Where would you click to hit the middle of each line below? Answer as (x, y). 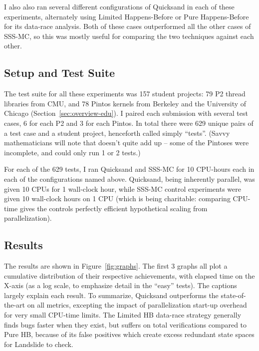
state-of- (233, 295)
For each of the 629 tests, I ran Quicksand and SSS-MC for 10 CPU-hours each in (129, 169)
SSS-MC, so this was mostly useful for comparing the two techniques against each (129, 36)
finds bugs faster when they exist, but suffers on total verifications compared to (126, 324)
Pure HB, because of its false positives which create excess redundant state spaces (129, 334)
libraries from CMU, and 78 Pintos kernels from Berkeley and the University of (125, 103)
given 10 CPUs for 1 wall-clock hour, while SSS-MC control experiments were (123, 188)
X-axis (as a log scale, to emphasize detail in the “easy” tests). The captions (121, 285)
